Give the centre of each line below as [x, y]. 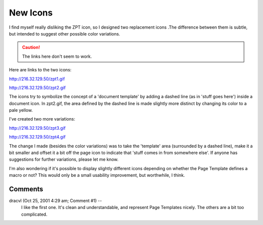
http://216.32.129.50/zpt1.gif [37, 79]
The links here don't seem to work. [57, 56]
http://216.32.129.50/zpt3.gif [37, 128]
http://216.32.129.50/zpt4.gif [37, 137]
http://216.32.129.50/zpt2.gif [37, 87]
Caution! [31, 47]
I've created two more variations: [42, 119]
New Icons [31, 13]
